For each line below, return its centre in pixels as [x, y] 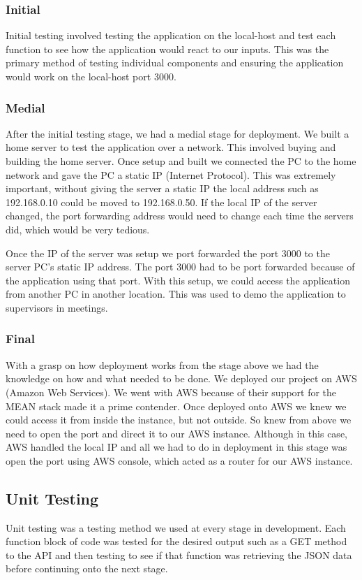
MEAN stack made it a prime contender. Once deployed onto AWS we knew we [176, 406]
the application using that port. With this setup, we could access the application [178, 280]
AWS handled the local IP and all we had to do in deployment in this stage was [176, 447]
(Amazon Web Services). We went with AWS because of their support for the [171, 392]
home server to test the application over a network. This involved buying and [171, 147]
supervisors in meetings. [57, 307]
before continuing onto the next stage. [87, 568]
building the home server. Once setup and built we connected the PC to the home [181, 161]
